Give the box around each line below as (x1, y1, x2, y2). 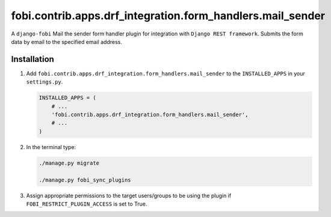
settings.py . (26, 78, 63, 85)
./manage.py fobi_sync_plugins (39, 176, 132, 183)
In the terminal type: (26, 143, 76, 150)
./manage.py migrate (39, 159, 99, 167)
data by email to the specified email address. (11, 38, 123, 45)
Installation (11, 54, 54, 64)
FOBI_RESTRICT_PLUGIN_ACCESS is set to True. (26, 200, 147, 207)
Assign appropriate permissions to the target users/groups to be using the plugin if (26, 192, 232, 199)
